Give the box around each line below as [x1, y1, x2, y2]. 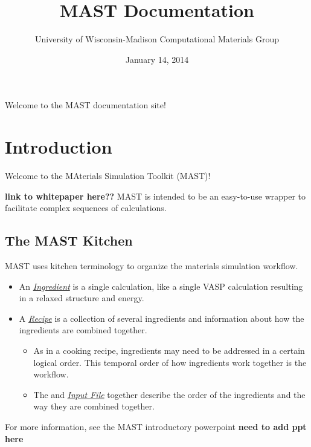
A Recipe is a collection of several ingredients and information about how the [19, 312, 304, 324]
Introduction [5, 134, 112, 159]
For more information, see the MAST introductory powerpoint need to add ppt [5, 420, 307, 432]
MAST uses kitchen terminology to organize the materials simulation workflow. [5, 259, 298, 272]
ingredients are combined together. [19, 324, 147, 336]
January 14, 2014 [125, 53, 189, 65]
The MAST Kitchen [5, 231, 133, 250]
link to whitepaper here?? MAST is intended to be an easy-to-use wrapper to [5, 189, 306, 202]
